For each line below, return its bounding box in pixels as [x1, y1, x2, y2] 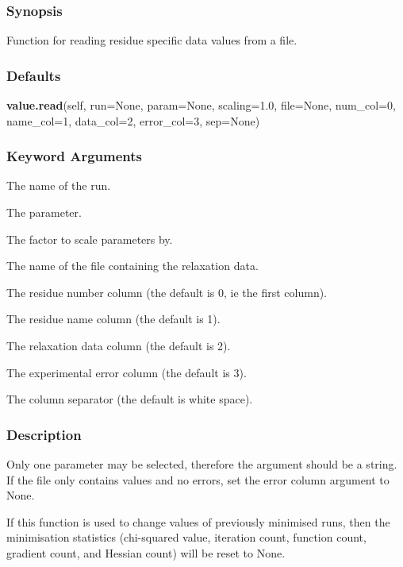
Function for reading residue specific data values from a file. [6, 32, 297, 48]
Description [6, 424, 82, 444]
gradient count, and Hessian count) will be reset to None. [6, 544, 286, 561]
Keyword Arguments [6, 146, 143, 166]
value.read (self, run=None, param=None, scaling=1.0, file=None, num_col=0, [6, 97, 396, 114]
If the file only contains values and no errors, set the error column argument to [6, 471, 390, 488]
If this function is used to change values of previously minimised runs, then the [6, 513, 390, 530]
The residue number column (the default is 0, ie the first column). [6, 283, 328, 300]
